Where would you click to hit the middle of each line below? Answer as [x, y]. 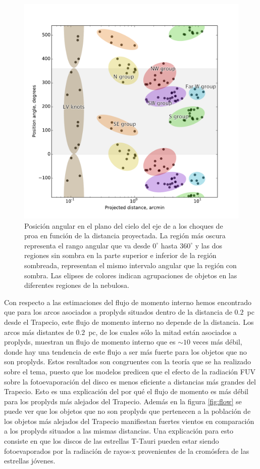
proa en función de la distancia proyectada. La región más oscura [125, 236]
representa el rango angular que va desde [87, 245]
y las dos [209, 245]
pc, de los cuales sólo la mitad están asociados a [163, 332]
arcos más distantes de [39, 332]
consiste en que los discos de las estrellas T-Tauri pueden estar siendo [112, 441]
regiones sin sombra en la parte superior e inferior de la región [120, 255]
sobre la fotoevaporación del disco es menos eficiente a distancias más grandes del [130, 381]
